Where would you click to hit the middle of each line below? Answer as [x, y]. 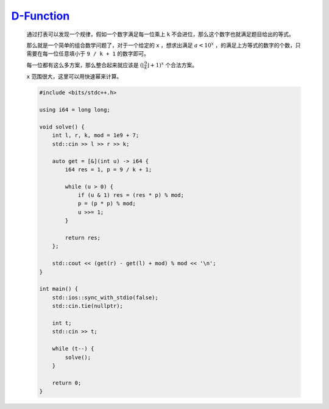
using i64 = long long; [75, 110]
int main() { [59, 289]
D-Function [41, 16]
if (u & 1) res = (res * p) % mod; [131, 195]
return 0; [67, 383]
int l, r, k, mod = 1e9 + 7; [96, 135]
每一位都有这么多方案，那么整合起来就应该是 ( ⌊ [85, 65]
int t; [62, 323]
